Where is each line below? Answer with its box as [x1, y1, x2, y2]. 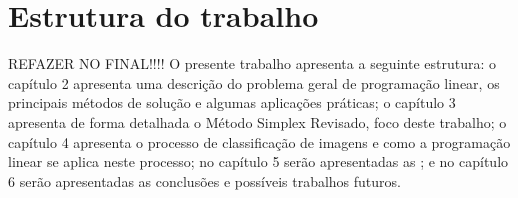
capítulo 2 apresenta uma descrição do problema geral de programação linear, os [8, 72, 500, 93]
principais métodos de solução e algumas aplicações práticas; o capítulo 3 [8, 92, 456, 113]
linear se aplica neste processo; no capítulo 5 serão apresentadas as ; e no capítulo [8, 151, 509, 172]
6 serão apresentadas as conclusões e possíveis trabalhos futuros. [8, 170, 401, 191]
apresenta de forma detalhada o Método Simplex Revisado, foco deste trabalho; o [8, 111, 507, 132]
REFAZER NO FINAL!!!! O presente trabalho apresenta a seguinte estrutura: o [8, 53, 496, 74]
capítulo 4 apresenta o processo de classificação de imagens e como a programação [8, 131, 511, 152]
